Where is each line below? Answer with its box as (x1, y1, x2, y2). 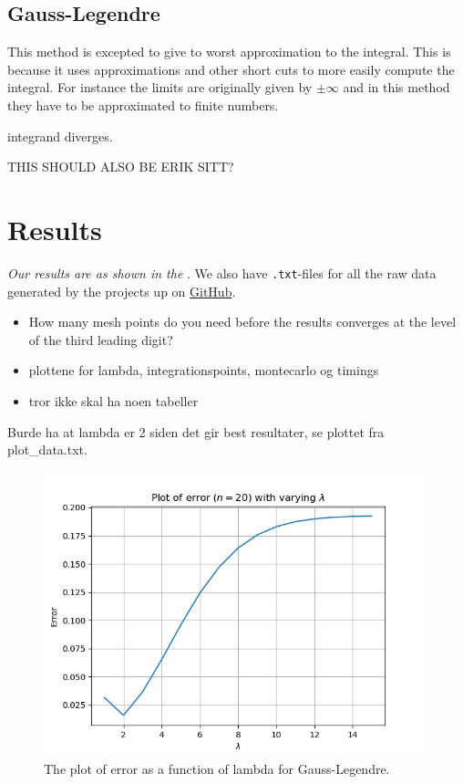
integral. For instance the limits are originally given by (7, 78, 313, 97)
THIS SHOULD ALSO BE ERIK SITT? (7, 157, 234, 176)
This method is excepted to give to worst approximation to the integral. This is (7, 42, 451, 61)
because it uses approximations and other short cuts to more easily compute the (7, 59, 455, 78)
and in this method (343, 78, 450, 97)
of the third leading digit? (28, 329, 173, 349)
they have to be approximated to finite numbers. (7, 95, 279, 114)
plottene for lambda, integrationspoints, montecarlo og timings (28, 361, 379, 380)
